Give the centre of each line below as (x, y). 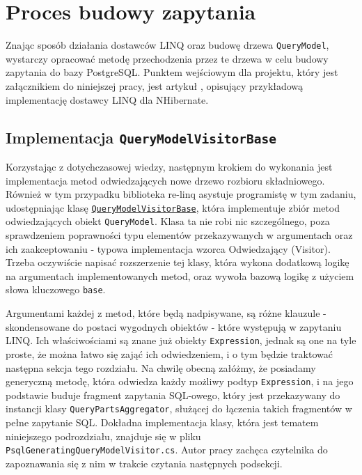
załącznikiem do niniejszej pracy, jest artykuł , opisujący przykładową (155, 85)
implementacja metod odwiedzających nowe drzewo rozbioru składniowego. (165, 180)
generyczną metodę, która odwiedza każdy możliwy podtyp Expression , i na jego (180, 381)
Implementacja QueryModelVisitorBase (141, 137)
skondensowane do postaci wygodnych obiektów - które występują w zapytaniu (174, 326)
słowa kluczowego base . (56, 289)
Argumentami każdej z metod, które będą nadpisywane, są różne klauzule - (166, 313)
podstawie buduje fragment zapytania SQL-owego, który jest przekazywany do (173, 395)
